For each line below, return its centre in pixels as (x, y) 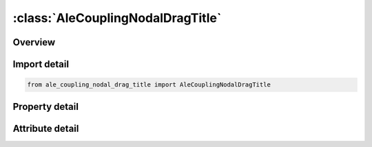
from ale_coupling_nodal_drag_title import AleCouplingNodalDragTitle (149, 85)
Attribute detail (46, 128)
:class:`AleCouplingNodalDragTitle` (117, 18)
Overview (34, 42)
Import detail (41, 64)
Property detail (46, 106)
